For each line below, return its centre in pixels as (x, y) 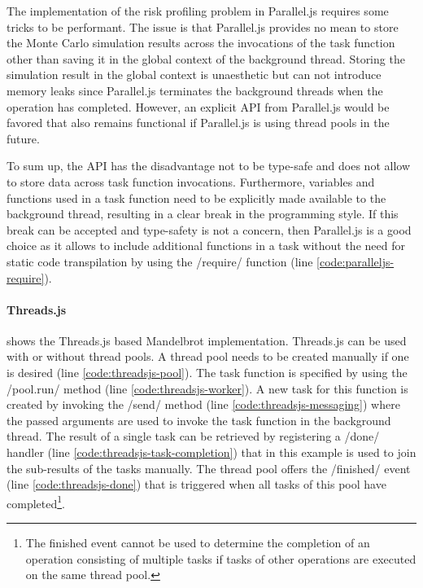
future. (23, 138)
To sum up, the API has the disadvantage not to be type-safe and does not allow (209, 166)
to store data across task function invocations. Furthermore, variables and (191, 181)
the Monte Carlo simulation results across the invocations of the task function (201, 43)
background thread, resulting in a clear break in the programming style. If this (203, 214)
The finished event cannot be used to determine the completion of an (198, 543)
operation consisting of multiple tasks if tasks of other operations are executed (221, 558)
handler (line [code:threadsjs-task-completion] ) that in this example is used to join (211, 452)
